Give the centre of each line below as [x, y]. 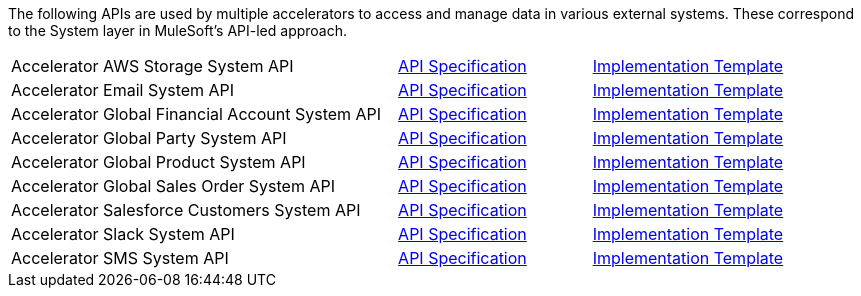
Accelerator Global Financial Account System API [196, 114]
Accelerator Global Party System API [149, 138]
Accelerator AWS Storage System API [152, 66]
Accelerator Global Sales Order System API [173, 186]
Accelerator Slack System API [123, 234]
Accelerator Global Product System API [158, 162]
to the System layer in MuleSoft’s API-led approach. [178, 30]
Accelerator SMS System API [120, 258]
